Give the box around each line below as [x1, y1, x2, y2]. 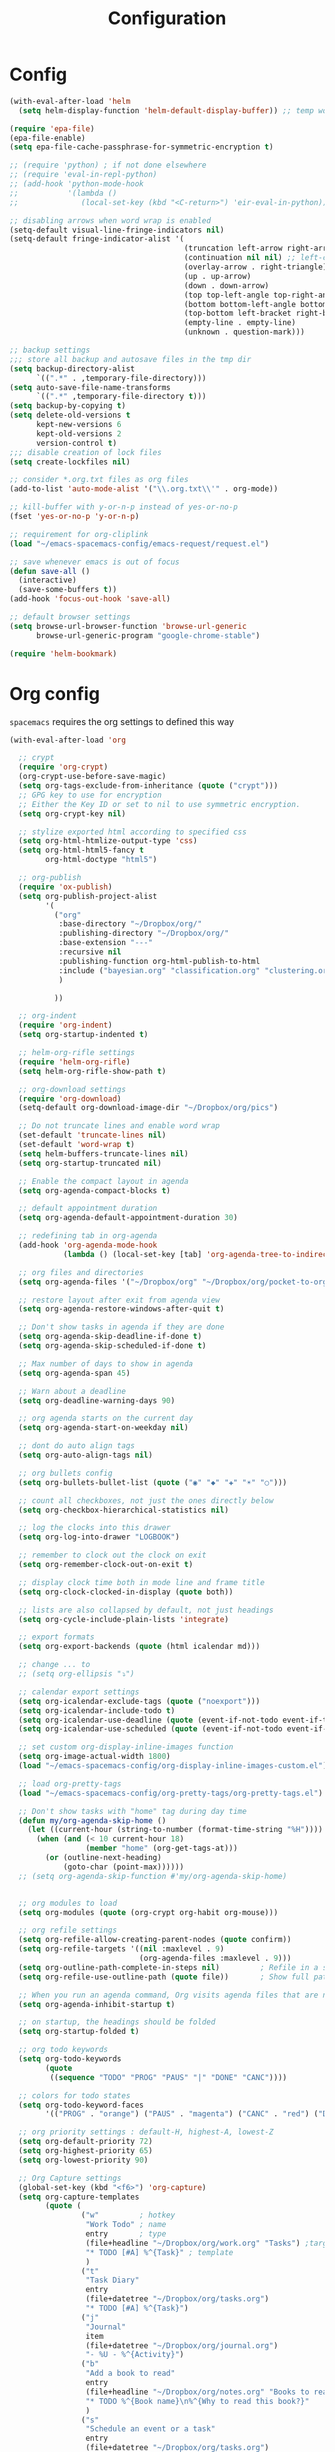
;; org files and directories [18, 1267, 144, 1277]
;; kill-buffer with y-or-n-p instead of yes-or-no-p [9, 502, 239, 512]
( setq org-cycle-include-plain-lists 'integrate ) [18, 1614, 229, 1624]
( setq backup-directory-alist [9, 363, 136, 374]
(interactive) [18, 575, 77, 586]
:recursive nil [58, 947, 122, 957]
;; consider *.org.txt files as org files [9, 475, 189, 485]
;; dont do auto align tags [18, 1441, 136, 1451]
